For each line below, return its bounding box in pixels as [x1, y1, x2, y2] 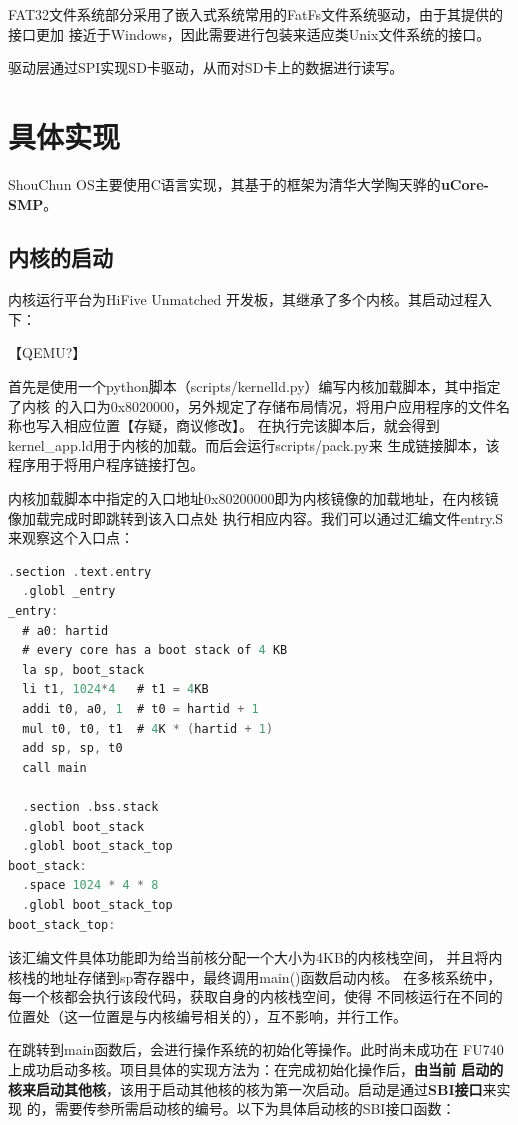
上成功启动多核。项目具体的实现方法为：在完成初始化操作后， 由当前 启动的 [8, 1059, 504, 1080]
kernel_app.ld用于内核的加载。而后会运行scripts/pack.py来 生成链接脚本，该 [8, 434, 500, 455]
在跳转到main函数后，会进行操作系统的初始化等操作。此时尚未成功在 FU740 [8, 1039, 504, 1060]
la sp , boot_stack [22, 662, 145, 677]
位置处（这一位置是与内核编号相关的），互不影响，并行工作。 [8, 1005, 407, 1026]
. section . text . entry [8, 564, 152, 579]
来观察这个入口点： [8, 527, 134, 548]
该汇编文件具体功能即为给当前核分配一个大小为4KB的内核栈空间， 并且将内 [8, 947, 503, 968]
